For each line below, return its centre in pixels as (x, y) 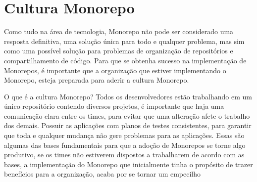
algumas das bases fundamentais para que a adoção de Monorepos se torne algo (125, 145)
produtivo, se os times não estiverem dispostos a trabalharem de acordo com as (124, 155)
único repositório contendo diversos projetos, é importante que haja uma (114, 106)
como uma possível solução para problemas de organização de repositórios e (119, 51)
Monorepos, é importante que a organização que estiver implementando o (115, 70)
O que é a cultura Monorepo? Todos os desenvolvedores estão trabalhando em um (128, 96)
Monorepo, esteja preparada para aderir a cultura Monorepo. (97, 80)
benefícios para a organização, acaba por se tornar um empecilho (103, 174)
